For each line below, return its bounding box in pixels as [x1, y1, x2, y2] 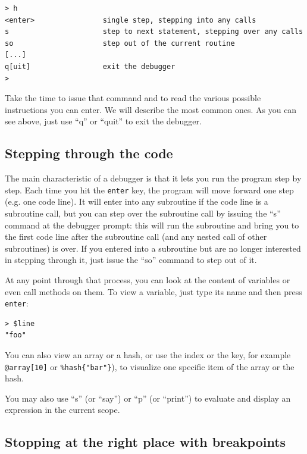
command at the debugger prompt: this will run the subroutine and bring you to [5, 218, 299, 231]
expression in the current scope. [5, 403, 120, 416]
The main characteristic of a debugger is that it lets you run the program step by [5, 172, 302, 184]
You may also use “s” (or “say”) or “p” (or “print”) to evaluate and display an [5, 392, 291, 404]
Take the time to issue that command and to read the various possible [5, 92, 261, 104]
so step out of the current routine [5, 39, 235, 48]
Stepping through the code [5, 144, 173, 162]
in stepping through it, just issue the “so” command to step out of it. [5, 253, 257, 266]
